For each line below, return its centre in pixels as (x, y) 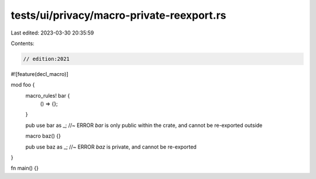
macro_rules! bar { (48, 95)
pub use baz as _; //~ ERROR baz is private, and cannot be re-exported (111, 147)
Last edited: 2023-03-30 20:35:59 (52, 33)
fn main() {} (25, 168)
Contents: (23, 43)
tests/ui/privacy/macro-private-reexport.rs (118, 15)
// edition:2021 (47, 59)
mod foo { (23, 85)
